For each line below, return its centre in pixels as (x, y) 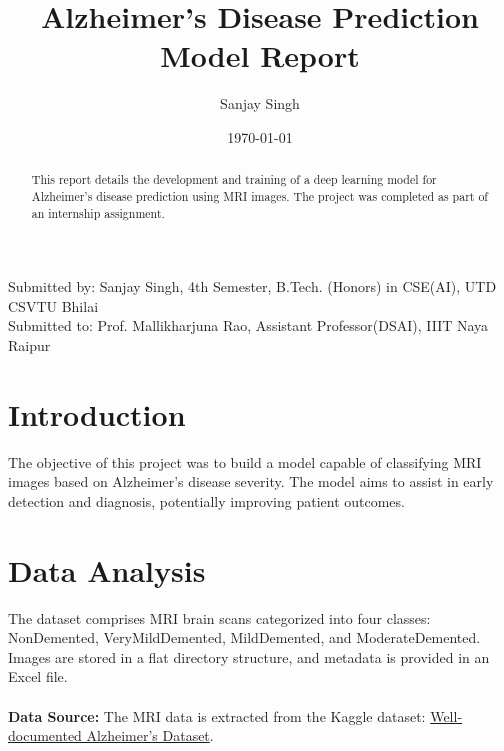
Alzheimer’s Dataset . (150, 735)
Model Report (260, 55)
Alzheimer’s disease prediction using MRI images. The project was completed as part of (259, 195)
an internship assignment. (98, 212)
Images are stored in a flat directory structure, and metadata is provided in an (249, 656)
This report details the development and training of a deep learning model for (234, 179)
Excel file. (38, 676)
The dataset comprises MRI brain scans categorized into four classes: (219, 617)
